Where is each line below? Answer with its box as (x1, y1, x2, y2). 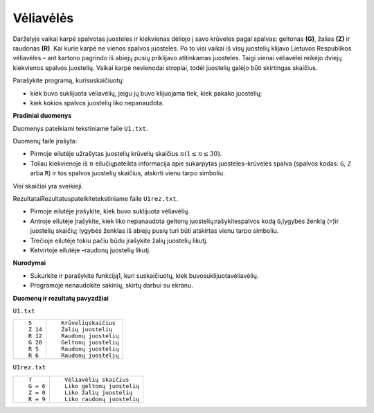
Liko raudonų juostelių (64, 395, 140, 403)
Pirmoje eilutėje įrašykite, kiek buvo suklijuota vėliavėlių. (30, 207, 190, 216)
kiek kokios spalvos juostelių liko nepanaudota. (30, 98, 164, 107)
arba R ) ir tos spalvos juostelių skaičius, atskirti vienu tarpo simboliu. (30, 169, 225, 177)
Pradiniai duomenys (12, 112, 72, 120)
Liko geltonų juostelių (64, 382, 140, 389)
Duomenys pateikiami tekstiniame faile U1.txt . (12, 124, 148, 132)
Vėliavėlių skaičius (64, 376, 130, 383)
